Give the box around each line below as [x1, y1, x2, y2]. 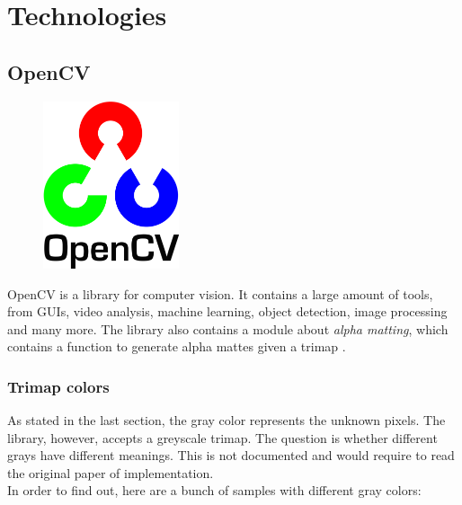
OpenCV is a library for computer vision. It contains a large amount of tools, [7, 284, 433, 303]
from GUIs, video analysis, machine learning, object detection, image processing [7, 302, 448, 321]
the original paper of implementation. [7, 463, 214, 482]
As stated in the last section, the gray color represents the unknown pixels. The [7, 411, 446, 430]
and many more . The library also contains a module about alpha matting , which [7, 319, 449, 338]
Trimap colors [7, 375, 110, 397]
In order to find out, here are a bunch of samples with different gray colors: [7, 481, 422, 500]
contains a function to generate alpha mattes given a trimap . [7, 337, 346, 356]
